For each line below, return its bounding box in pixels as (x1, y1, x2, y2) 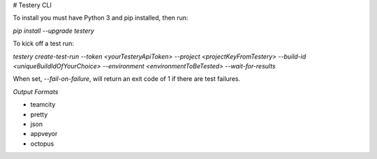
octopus (30, 139, 54, 148)
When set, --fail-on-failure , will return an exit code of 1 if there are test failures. (13, 75, 241, 83)
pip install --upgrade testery (13, 26, 94, 35)
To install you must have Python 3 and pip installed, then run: (13, 14, 188, 22)
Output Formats (13, 87, 59, 96)
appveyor (30, 130, 58, 138)
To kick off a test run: (13, 39, 75, 48)
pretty (30, 110, 48, 119)
